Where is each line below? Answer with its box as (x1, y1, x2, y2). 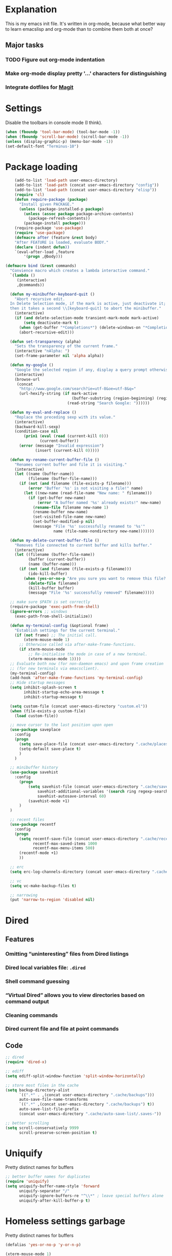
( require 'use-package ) (14, 231, 66, 236)
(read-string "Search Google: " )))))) (67, 401, 150, 406)
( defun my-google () (10, 363, 54, 368)
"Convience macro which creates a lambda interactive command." (10, 268, 150, 274)
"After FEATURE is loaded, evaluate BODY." (14, 240, 109, 245)
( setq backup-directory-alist (5, 1087, 70, 1093)
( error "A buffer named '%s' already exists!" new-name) (37, 500, 161, 505)
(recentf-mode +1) (18, 850, 58, 856)
